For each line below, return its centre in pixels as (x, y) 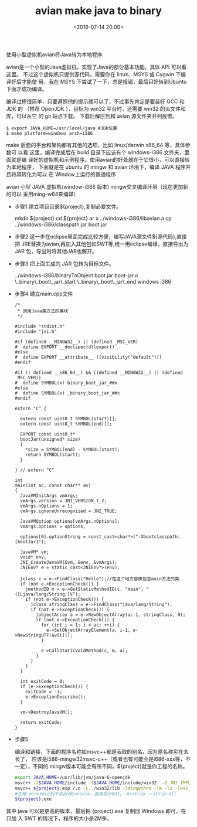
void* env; (33, 557)
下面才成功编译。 (27, 89)
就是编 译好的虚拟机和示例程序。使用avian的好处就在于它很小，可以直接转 (100, 159)
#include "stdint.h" (40, 326)
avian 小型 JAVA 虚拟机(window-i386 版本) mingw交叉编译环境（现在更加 (95, 186)
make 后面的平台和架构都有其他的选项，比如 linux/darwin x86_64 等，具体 (96, 145)
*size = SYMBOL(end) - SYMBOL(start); (73, 450)
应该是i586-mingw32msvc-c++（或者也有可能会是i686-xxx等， (108, 759)
